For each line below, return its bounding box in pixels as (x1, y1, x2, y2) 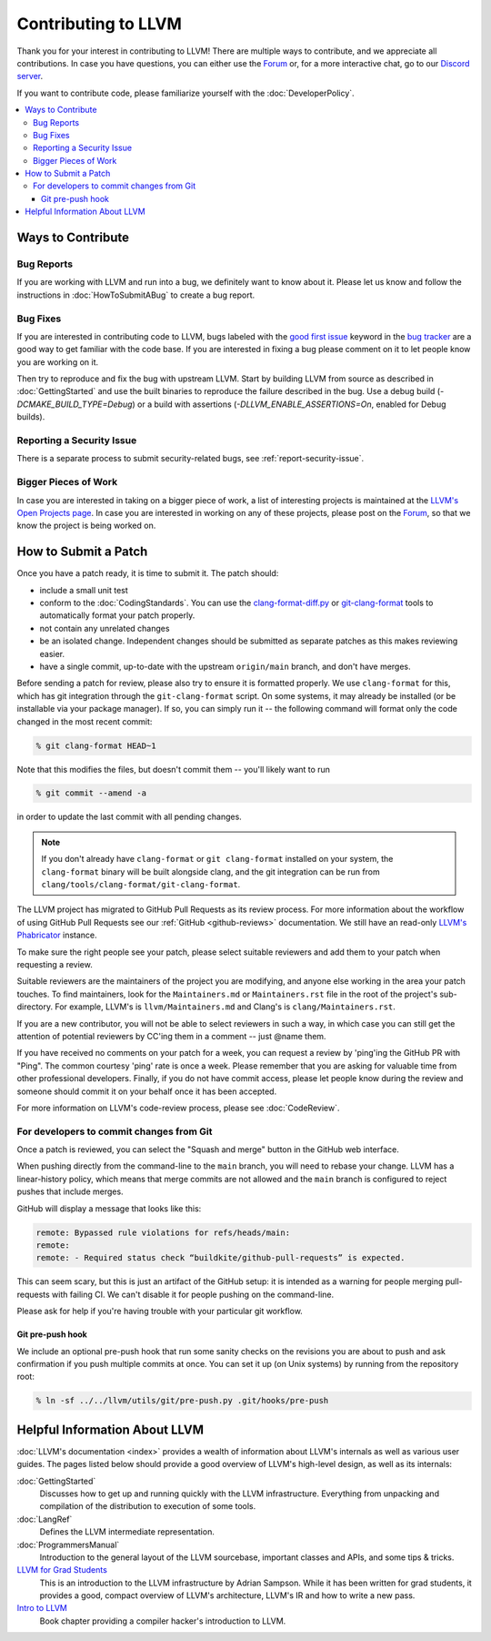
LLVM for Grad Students (16, 1565, 108, 1575)
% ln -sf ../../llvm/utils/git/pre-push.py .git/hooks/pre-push (35, 1395, 329, 1406)
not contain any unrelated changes (39, 623, 170, 633)
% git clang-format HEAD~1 (35, 740, 156, 751)
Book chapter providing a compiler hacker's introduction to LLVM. (39, 1616, 286, 1626)
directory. (16, 1001, 54, 1012)
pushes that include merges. (16, 1186, 124, 1197)
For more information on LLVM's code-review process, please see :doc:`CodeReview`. (16, 1102, 340, 1113)
